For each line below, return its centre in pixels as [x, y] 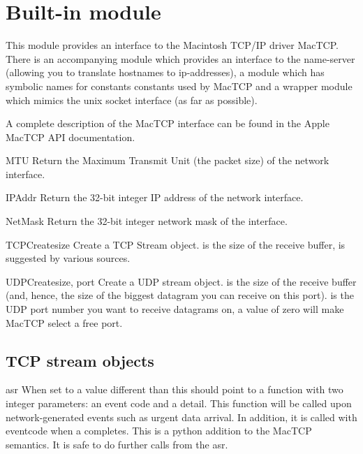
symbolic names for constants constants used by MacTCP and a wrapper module [179, 86]
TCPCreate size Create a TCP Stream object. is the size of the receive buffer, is [176, 244]
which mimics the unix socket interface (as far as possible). [132, 100]
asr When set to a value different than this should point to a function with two [175, 389]
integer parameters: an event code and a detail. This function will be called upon [179, 403]
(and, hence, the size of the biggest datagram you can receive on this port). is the [180, 295]
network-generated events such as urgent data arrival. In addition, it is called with [181, 417]
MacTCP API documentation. [71, 137]
